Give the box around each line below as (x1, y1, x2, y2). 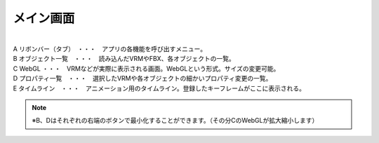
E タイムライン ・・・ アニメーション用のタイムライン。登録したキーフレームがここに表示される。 (13, 84, 305, 93)
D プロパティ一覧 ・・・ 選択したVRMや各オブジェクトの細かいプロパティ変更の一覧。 (13, 74, 272, 83)
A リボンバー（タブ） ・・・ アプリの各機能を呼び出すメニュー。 (13, 44, 207, 53)
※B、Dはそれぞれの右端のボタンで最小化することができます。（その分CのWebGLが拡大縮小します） (32, 116, 319, 125)
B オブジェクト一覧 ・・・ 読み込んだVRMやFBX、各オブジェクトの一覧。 (13, 55, 235, 63)
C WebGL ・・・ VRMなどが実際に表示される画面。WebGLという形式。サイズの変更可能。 (13, 64, 280, 73)
